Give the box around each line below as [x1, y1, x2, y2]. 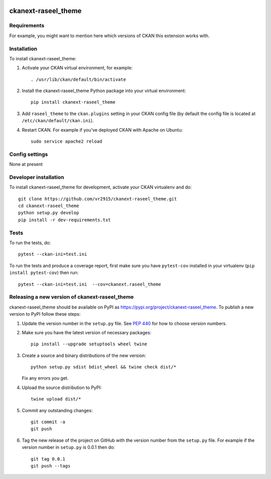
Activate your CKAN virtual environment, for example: [22, 65, 133, 71]
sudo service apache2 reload [31, 139, 102, 144]
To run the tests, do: [9, 240, 51, 246]
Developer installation [9, 173, 64, 180]
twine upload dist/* [31, 396, 81, 402]
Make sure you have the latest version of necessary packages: [22, 329, 152, 335]
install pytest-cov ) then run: [9, 269, 79, 276]
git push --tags [31, 463, 71, 468]
